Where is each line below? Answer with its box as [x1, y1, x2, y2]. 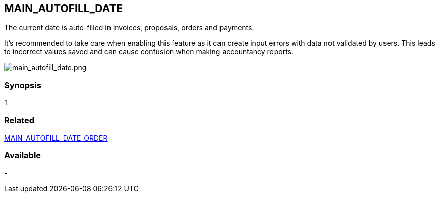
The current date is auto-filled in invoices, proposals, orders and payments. [4, 23, 254, 32]
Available [4, 150, 41, 161]
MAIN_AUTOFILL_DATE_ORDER [4, 133, 108, 142]
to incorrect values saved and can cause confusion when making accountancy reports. [4, 47, 294, 56]
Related [4, 115, 35, 125]
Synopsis [4, 80, 41, 90]
